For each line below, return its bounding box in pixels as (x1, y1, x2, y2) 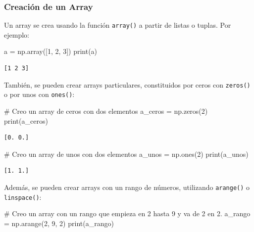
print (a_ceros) (4, 115, 48, 126)
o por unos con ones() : (4, 89, 75, 99)
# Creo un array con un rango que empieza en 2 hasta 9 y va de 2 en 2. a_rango (4, 208, 251, 219)
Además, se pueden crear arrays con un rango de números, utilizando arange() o (4, 182, 250, 192)
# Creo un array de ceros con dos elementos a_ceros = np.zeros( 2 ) (4, 105, 208, 116)
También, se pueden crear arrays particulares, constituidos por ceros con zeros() (4, 79, 251, 90)
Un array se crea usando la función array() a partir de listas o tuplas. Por (4, 20, 231, 30)
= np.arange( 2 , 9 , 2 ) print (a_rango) (4, 218, 114, 228)
